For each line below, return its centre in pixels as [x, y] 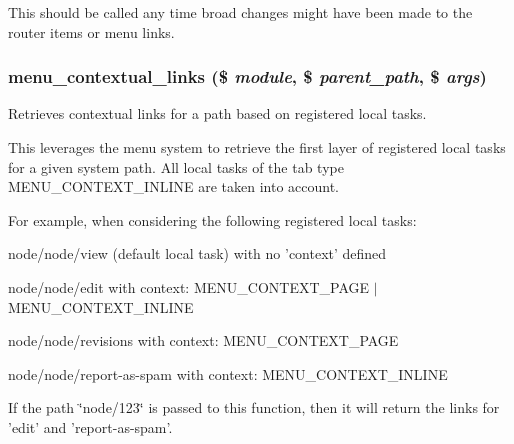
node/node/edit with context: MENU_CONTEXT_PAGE [189, 286]
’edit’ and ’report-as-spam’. [90, 426]
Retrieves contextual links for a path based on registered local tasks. [217, 113]
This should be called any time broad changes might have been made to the [240, 12]
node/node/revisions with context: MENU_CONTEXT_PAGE [203, 340]
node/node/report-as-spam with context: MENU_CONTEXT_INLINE [228, 373]
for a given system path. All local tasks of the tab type [176, 166]
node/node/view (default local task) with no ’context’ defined [197, 253]
